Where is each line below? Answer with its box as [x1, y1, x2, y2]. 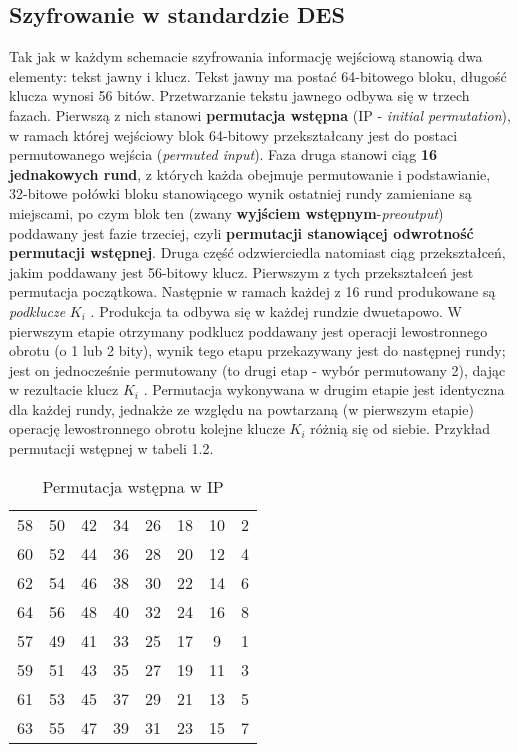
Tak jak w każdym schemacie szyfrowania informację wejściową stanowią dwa [9, 46, 483, 67]
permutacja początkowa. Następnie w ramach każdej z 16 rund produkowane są [9, 281, 496, 302]
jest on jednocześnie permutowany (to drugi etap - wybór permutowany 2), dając [9, 359, 506, 380]
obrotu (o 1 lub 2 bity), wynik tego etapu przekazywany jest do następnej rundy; [9, 340, 506, 361]
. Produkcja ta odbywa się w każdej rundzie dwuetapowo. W [90, 300, 462, 321]
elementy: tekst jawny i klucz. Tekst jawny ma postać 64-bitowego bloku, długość [9, 65, 507, 86]
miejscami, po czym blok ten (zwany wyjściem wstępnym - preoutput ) [9, 202, 444, 223]
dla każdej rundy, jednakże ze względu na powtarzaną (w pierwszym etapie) [9, 398, 474, 419]
